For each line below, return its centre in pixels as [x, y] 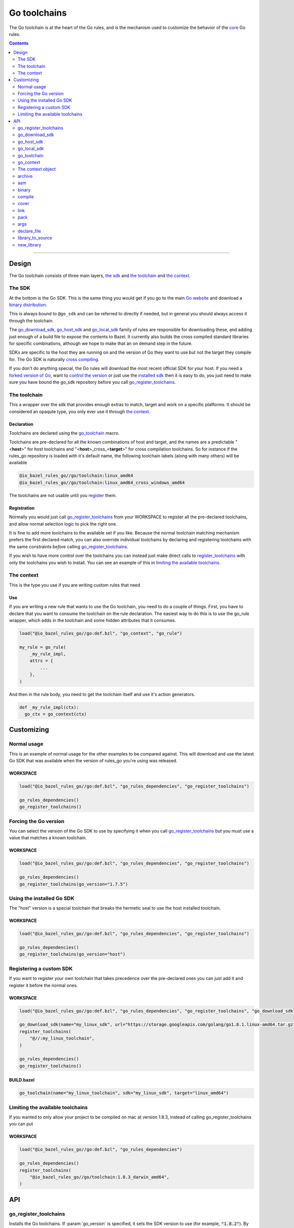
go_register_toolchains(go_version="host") [73, 954]
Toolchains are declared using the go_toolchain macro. [64, 433]
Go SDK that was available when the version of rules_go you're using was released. [93, 761]
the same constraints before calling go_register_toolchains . [69, 546]
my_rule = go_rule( [43, 647]
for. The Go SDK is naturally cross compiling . [54, 359]
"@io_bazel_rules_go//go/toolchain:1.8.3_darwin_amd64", [99, 1177]
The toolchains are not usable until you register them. [63, 495]
